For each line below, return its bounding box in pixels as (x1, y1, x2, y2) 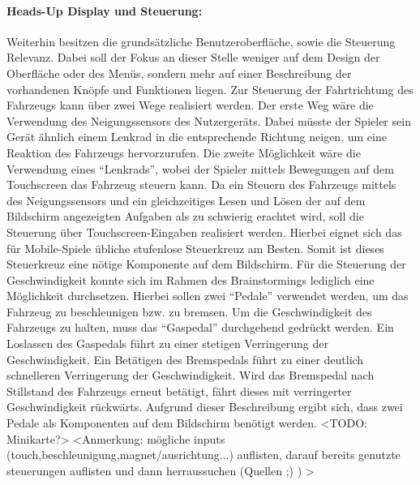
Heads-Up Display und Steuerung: (6, 2, 203, 19)
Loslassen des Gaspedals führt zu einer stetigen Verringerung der (6, 335, 328, 352)
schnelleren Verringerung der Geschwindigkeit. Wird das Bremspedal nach (6, 367, 375, 384)
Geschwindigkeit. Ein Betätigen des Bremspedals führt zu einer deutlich (6, 350, 364, 367)
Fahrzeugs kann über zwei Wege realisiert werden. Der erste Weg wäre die (6, 97, 374, 114)
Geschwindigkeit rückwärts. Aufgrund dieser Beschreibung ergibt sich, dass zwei (6, 398, 403, 415)
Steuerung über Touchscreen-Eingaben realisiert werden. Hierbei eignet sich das (6, 223, 402, 240)
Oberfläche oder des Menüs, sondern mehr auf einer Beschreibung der (6, 64, 352, 81)
